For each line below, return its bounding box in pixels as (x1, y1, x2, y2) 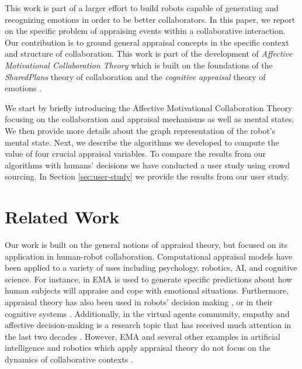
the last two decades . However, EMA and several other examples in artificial (5, 330, 280, 342)
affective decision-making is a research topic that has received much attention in (5, 319, 291, 331)
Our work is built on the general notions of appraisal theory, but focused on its (5, 239, 288, 251)
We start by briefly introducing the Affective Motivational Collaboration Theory (5, 101, 293, 113)
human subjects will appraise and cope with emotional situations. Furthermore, (5, 284, 289, 296)
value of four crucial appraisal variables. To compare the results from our (5, 147, 266, 160)
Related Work (5, 205, 120, 229)
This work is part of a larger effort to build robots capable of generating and (5, 2, 279, 13)
